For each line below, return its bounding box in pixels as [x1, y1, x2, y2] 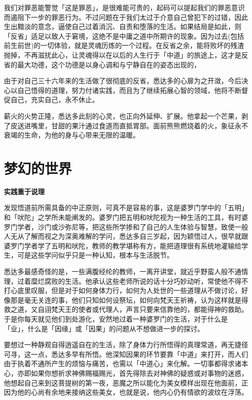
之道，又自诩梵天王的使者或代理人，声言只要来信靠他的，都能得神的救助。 [10, 304, 248, 314]
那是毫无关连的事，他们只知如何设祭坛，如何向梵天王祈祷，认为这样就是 [10, 294, 241, 305]
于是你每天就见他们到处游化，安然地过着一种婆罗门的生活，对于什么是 [4, 313, 228, 323]
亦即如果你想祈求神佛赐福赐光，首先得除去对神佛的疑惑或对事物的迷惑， [17, 368, 248, 378]
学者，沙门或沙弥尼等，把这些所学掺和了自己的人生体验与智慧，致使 [17, 221, 235, 231]
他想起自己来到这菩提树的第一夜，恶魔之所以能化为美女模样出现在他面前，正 [4, 377, 248, 387]
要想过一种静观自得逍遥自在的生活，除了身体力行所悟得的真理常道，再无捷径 [4, 339, 248, 350]
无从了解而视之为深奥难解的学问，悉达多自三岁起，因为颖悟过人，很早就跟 [10, 231, 248, 241]
